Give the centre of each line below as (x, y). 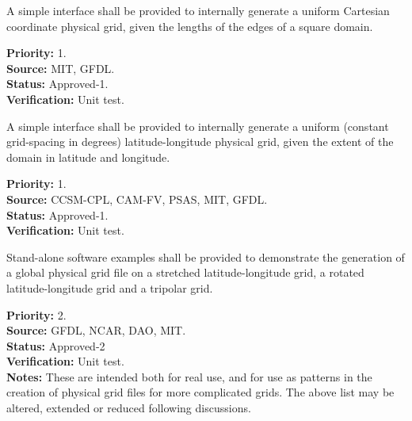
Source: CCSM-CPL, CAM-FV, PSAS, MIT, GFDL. (137, 199)
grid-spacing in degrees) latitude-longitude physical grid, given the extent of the (200, 142)
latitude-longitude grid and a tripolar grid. (110, 287)
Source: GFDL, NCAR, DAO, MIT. (96, 330)
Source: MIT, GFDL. (61, 68)
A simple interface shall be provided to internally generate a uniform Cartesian (198, 10)
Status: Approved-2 (56, 345)
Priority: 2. (36, 314)
